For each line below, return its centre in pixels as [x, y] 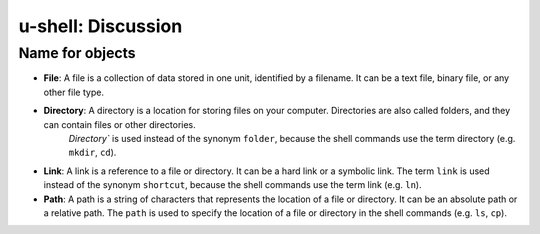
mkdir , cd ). [92, 152]
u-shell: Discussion [100, 26]
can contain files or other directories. [120, 124]
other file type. [74, 92]
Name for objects [77, 53]
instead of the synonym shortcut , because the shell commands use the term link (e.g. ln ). [232, 185]
